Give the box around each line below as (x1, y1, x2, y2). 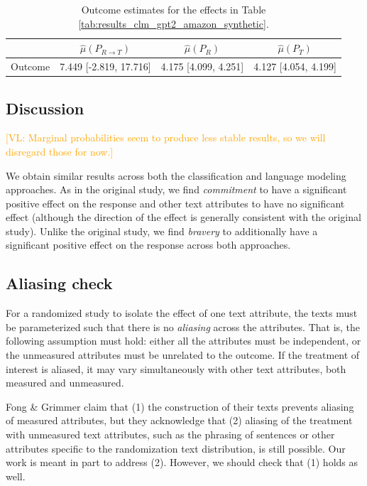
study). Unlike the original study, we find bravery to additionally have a (6, 223, 318, 238)
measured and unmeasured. (6, 375, 124, 390)
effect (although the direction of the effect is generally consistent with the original (6, 210, 361, 225)
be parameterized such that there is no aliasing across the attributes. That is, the (6, 319, 361, 334)
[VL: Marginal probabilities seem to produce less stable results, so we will (6, 130, 326, 145)
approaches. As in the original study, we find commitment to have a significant (6, 182, 347, 197)
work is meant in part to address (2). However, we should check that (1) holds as (6, 455, 358, 470)
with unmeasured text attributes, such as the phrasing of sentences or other (6, 427, 335, 442)
